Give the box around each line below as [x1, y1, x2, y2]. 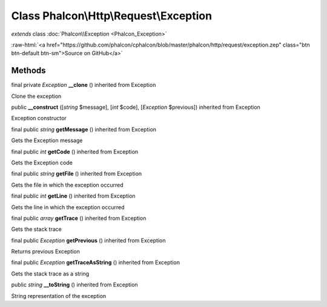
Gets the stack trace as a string [11, 270, 90, 277]
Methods [11, 65, 46, 76]
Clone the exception [11, 92, 62, 100]
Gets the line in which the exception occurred [11, 203, 125, 211]
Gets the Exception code [11, 159, 73, 166]
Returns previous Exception [11, 248, 80, 255]
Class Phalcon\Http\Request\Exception [11, 9, 212, 22]
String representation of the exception [11, 292, 107, 299]
